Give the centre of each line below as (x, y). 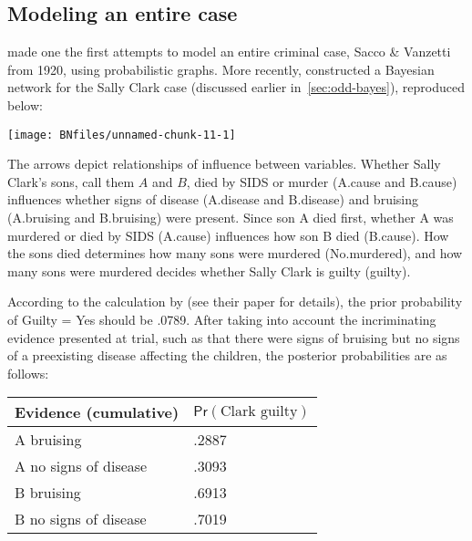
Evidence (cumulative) (97, 412)
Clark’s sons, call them (71, 181)
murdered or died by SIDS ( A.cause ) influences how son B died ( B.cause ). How (228, 235)
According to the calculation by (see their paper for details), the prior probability (235, 302)
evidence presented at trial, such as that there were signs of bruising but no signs (234, 337)
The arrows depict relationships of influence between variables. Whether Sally (224, 164)
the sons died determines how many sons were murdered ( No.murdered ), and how (235, 253)
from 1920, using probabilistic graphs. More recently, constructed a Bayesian (221, 69)
